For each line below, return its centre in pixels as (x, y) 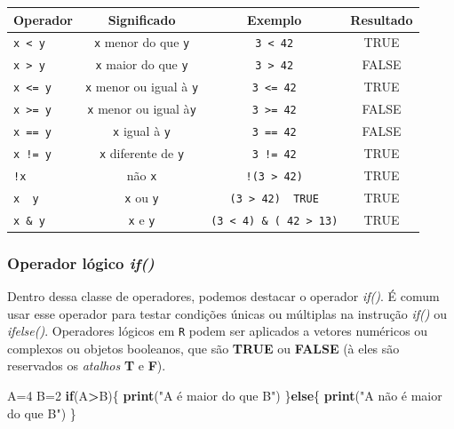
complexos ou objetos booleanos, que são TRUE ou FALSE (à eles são (203, 348)
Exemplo (275, 19)
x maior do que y (142, 64)
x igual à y (142, 130)
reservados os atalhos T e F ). (87, 365)
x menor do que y (142, 42)
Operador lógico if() (81, 262)
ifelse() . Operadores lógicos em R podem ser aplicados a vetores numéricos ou (218, 331)
